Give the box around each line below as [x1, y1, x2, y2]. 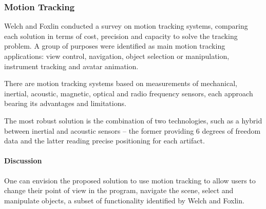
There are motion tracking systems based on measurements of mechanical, [4, 78, 237, 89]
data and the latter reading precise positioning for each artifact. [4, 135, 205, 146]
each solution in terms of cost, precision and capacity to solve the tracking [4, 30, 238, 41]
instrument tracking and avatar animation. [4, 60, 139, 71]
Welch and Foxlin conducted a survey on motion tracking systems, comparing [4, 20, 248, 31]
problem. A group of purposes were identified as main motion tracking [4, 40, 225, 51]
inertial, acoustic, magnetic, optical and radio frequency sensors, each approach [4, 88, 253, 98]
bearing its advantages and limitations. [4, 98, 126, 109]
